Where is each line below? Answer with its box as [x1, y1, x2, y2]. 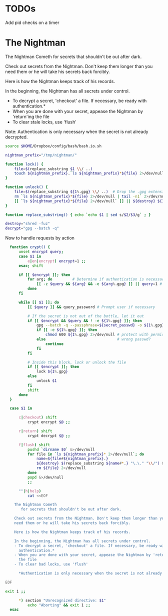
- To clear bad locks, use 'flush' [14, 562, 88, 567]
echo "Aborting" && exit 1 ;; [27, 602, 91, 607]
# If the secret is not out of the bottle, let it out [27, 313, 144, 318]
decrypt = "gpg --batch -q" [5, 226, 59, 231]
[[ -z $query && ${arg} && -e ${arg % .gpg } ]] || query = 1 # [36, 281, 162, 286]
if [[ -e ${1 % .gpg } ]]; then [36, 327, 97, 332]
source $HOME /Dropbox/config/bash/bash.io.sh [5, 143, 101, 148]
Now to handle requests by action [5, 235, 75, 241]
